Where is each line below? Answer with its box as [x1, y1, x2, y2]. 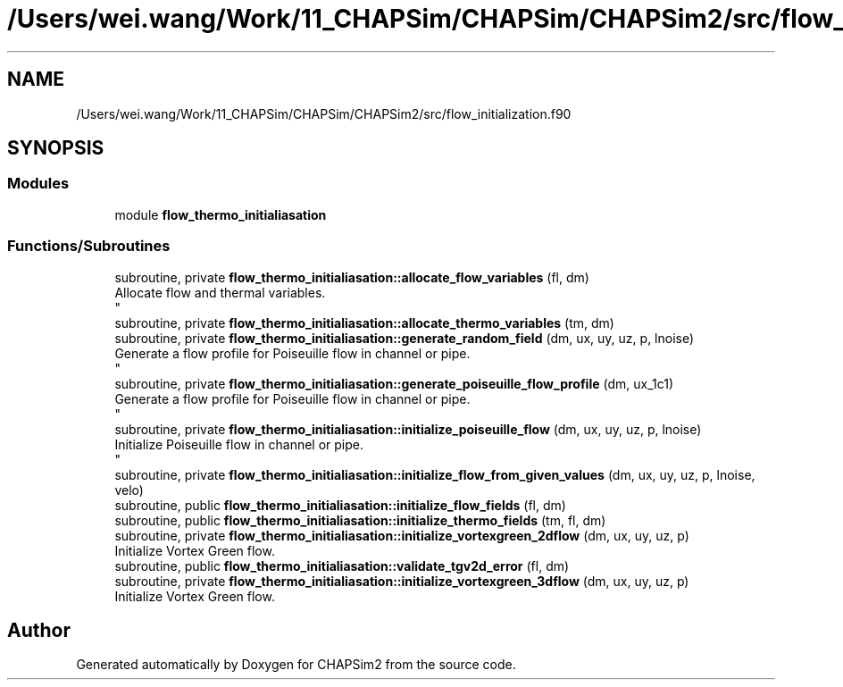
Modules [7, 174, 70, 193]
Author [7, 618, 71, 641]
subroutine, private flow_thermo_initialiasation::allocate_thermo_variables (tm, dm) [114, 314, 614, 331]
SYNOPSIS [7, 137, 104, 160]
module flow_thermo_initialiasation [114, 206, 327, 222]
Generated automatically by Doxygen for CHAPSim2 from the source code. [76, 657, 516, 673]
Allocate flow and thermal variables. [114, 284, 326, 300]
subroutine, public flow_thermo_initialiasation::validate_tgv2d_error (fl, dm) [114, 557, 570, 574]
